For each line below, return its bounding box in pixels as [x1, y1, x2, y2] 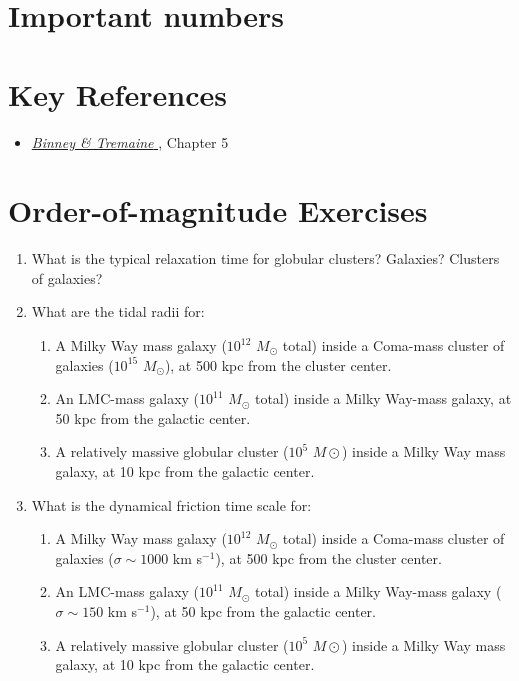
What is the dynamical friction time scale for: [31, 494, 312, 515]
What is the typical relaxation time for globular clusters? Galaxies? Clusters [31, 248, 500, 269]
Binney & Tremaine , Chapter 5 [31, 131, 229, 152]
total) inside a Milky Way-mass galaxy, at [254, 388, 512, 409]
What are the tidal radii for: [31, 301, 205, 322]
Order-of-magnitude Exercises [8, 190, 428, 231]
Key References [8, 73, 227, 114]
